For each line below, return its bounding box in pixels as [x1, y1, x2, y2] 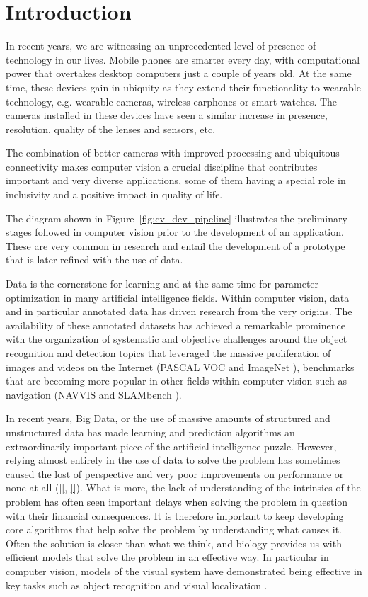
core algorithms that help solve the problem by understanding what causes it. [6, 522, 342, 537]
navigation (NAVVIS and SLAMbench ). [6, 387, 182, 402]
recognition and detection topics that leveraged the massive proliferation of [6, 346, 331, 360]
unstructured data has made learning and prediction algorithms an [6, 424, 295, 439]
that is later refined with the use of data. [6, 252, 183, 267]
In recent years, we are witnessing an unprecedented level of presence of [6, 38, 316, 53]
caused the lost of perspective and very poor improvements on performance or [6, 466, 344, 481]
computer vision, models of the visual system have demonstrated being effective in [6, 563, 362, 578]
